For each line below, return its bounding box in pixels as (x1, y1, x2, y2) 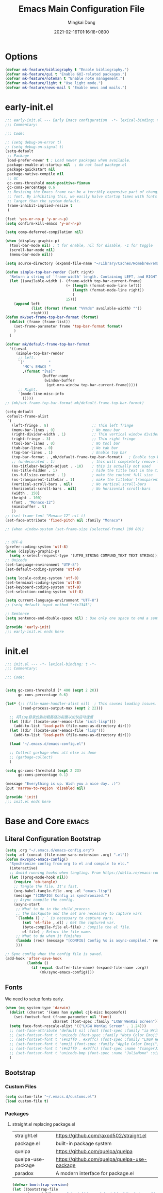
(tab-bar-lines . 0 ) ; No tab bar (11, 446, 118, 451)
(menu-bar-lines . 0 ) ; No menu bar (11, 427, 120, 433)
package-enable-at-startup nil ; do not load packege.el (7, 163, 127, 167)
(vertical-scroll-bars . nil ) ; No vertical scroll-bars (11, 482, 147, 487)
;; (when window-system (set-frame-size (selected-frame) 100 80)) (5, 526, 145, 531)
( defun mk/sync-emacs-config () (5, 857, 68, 862)
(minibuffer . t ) (11, 505, 47, 509)
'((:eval (9, 346, 27, 351)
